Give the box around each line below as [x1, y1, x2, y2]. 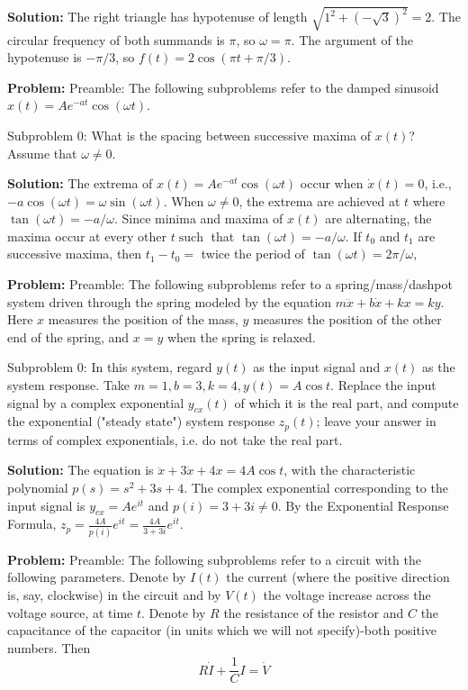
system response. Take [7, 376, 130, 395]
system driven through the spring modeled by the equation [7, 292, 332, 311]
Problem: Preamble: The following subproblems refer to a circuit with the [7, 549, 422, 568]
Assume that [7, 143, 77, 162]
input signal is [7, 495, 85, 514]
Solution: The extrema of [7, 174, 153, 193]
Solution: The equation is [7, 460, 154, 479]
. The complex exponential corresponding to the [184, 478, 448, 497]
